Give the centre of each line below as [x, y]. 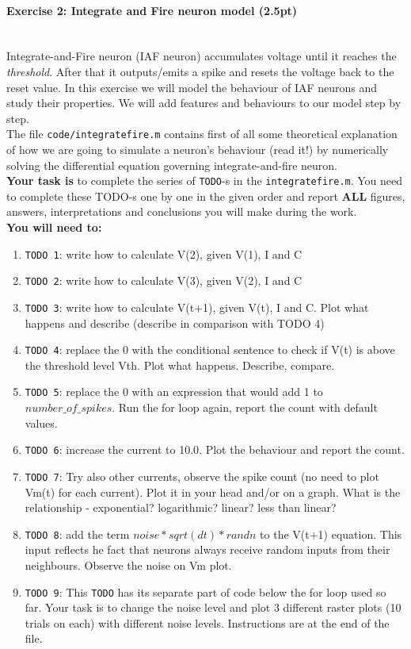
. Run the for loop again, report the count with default [245, 407]
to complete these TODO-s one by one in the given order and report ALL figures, [206, 196]
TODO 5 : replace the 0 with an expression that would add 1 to [174, 392]
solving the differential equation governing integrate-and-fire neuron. [172, 165]
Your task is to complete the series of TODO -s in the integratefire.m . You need [205, 180]
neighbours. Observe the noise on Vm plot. [128, 565]
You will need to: [54, 227]
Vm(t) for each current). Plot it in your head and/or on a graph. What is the [213, 492]
